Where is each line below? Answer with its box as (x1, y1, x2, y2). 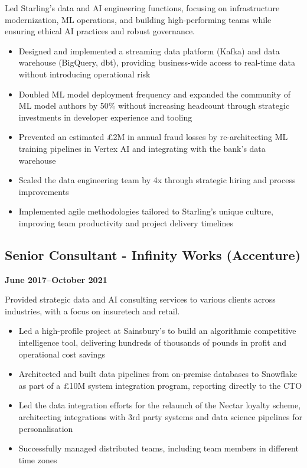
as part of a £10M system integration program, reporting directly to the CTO (18, 379, 302, 391)
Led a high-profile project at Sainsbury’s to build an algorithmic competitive (18, 324, 296, 337)
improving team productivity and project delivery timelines (18, 216, 233, 229)
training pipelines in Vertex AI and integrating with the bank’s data (18, 142, 266, 154)
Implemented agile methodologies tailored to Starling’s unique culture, (18, 205, 273, 217)
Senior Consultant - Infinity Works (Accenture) (5, 245, 301, 264)
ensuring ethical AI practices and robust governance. (5, 25, 195, 37)
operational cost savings (18, 347, 105, 360)
